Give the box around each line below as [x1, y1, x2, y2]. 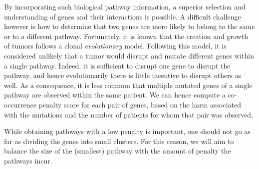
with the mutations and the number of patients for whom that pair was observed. [4, 109, 254, 119]
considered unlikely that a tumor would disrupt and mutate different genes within [4, 50, 254, 60]
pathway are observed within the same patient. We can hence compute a [4, 89, 226, 100]
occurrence [4, 99, 37, 109]
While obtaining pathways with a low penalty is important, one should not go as [4, 126, 251, 136]
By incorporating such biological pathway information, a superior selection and [4, 1, 246, 11]
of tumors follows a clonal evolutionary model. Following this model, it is [4, 40, 227, 51]
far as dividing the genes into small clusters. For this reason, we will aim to [4, 135, 234, 146]
